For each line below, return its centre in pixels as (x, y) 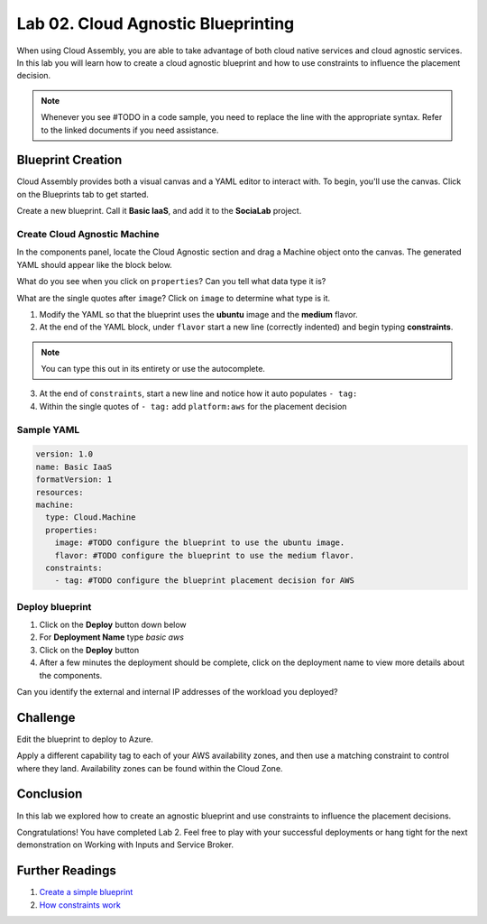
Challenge (46, 717)
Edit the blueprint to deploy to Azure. (85, 739)
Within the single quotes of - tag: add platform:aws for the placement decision (193, 406)
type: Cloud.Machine (91, 517)
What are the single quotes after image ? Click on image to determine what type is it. (174, 298)
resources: (60, 492)
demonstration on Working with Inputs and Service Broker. (125, 845)
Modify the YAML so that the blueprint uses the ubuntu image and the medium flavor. (198, 314)
